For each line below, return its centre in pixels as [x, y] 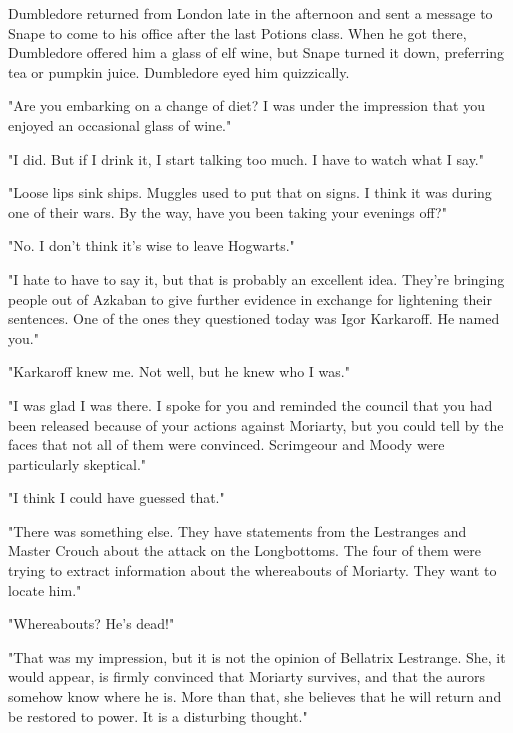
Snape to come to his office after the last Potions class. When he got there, [237, 32]
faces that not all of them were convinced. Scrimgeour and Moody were [226, 444]
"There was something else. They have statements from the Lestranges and [237, 530]
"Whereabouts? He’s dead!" [91, 623]
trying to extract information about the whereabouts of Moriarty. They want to [252, 570]
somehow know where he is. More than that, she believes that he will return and [255, 696]
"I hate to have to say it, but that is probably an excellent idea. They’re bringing [256, 278]
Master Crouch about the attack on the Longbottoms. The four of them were [244, 550]
